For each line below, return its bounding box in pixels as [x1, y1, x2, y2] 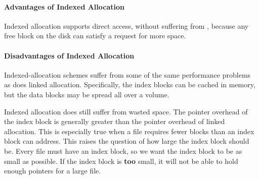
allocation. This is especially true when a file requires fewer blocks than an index [4, 126, 254, 136]
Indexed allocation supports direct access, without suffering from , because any [4, 20, 249, 31]
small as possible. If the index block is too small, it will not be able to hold [4, 155, 238, 166]
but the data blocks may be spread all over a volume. [4, 89, 169, 99]
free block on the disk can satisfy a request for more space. [4, 30, 186, 41]
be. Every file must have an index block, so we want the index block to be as [4, 145, 242, 156]
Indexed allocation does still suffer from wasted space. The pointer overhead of [4, 106, 248, 116]
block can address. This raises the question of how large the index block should [4, 136, 249, 146]
